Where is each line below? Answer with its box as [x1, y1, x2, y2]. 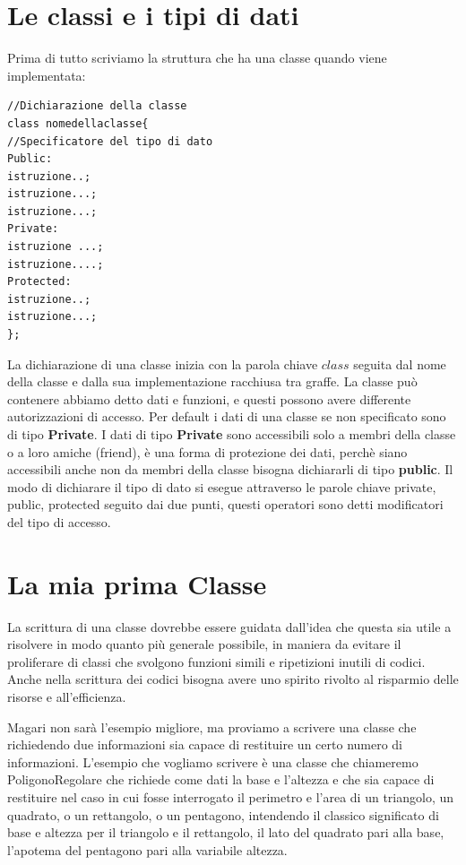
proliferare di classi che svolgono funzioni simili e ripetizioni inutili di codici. [7, 652, 426, 670]
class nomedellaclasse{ [7, 117, 149, 130]
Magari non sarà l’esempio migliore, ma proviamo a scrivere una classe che [7, 717, 417, 736]
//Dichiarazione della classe [7, 99, 187, 113]
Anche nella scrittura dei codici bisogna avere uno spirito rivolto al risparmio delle [7, 670, 459, 688]
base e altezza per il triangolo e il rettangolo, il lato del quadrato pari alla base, [7, 823, 444, 842]
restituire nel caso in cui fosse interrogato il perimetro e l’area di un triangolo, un [7, 788, 454, 807]
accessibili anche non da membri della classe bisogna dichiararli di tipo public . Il [7, 460, 453, 479]
